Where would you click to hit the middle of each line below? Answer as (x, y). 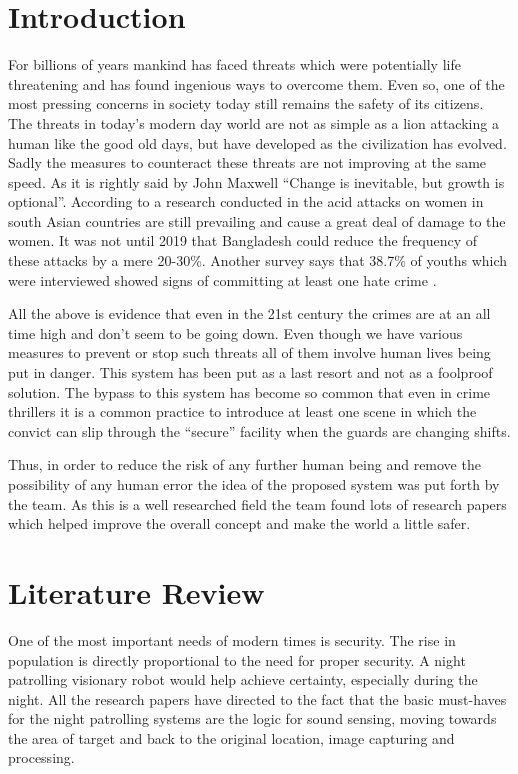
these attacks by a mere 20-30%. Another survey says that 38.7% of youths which (258, 260)
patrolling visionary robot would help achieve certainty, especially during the (243, 679)
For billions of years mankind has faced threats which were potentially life (234, 64)
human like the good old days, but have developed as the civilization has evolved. (257, 142)
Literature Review (136, 591)
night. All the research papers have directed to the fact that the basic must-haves (257, 698)
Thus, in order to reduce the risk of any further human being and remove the (244, 464)
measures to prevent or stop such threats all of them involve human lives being (249, 352)
